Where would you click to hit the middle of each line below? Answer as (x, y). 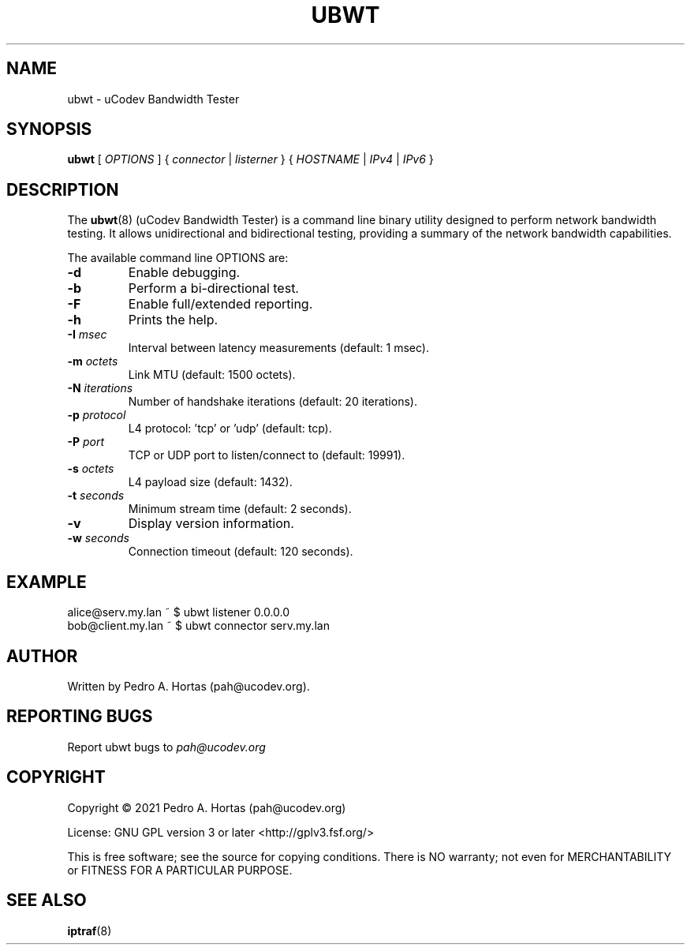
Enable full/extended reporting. (220, 304)
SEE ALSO (47, 900)
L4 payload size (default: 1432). (210, 482)
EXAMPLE (47, 582)
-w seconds (98, 538)
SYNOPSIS (49, 129)
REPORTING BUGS (80, 717)
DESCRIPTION (63, 189)
